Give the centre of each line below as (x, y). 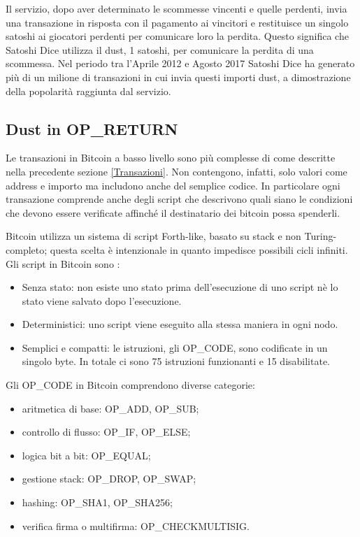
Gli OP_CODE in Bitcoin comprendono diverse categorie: (130, 385)
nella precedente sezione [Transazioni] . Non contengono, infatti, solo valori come (177, 171)
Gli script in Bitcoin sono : (63, 263)
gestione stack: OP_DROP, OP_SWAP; (109, 479)
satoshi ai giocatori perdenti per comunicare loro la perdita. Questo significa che (177, 36)
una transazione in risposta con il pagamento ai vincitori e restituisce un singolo (177, 22)
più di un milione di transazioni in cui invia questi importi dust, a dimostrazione (178, 77)
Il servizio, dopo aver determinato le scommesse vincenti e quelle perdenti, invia (177, 8)
